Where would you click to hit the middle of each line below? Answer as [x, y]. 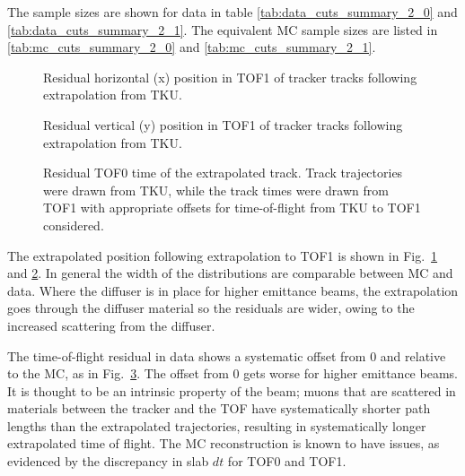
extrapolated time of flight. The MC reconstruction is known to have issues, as [224, 443]
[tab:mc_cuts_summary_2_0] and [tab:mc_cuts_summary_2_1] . [192, 47]
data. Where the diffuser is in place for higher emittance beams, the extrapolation [233, 290]
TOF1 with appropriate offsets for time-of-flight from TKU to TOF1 [232, 208]
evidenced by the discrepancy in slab [108, 461]
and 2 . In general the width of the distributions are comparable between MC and [230, 273]
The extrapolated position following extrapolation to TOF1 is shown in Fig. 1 [223, 255]
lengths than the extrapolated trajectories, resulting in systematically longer [217, 425]
